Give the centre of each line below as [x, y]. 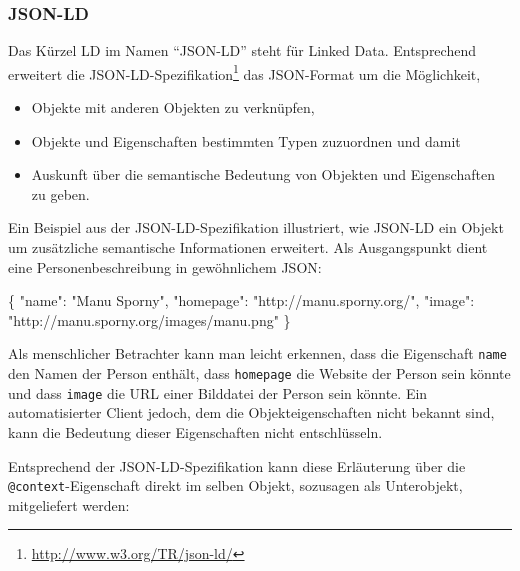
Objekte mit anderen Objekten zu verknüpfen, [173, 107]
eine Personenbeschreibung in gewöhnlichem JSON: [165, 266]
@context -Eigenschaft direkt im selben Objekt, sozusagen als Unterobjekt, [235, 485]
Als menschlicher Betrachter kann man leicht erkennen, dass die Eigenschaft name [257, 353]
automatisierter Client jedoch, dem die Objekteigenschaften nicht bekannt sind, [251, 412]
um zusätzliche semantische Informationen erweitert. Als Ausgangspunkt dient [248, 247]
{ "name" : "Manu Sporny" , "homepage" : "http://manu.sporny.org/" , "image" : [241, 300]
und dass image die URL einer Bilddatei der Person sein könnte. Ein [218, 392]
